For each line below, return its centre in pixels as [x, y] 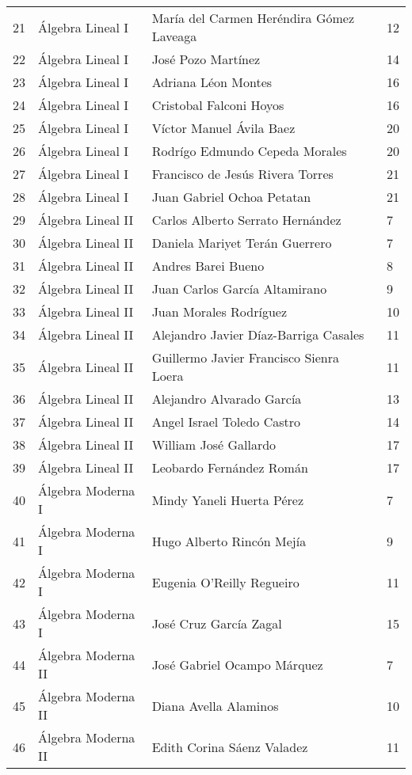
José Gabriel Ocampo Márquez [237, 664]
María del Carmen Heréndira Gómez [253, 18]
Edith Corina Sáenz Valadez [230, 747]
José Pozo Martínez [206, 59]
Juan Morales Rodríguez [219, 312]
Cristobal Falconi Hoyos [218, 105]
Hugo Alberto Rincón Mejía [229, 541]
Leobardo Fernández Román [230, 467]
